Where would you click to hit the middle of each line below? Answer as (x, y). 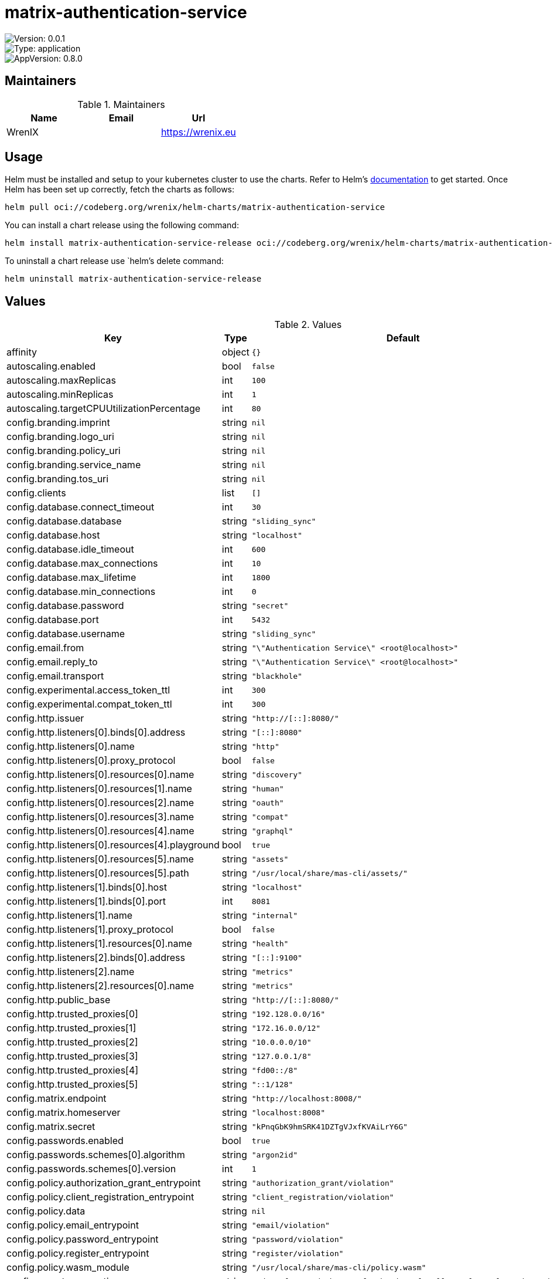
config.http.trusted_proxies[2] (72, 1042)
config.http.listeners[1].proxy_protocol (90, 930)
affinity (22, 352)
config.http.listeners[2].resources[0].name (100, 986)
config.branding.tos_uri (58, 479)
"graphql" (272, 831)
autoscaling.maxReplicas (61, 380)
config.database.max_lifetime (71, 578)
